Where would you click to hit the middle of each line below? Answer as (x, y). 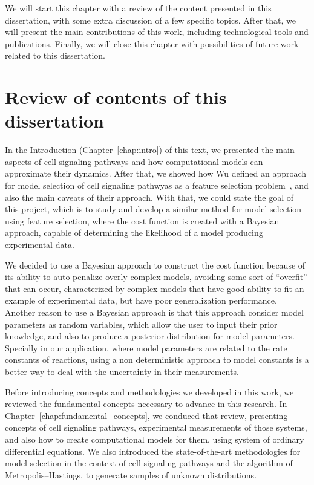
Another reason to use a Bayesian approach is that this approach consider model (154, 312)
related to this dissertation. (55, 55)
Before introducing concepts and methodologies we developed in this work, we (149, 392)
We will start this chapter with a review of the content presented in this (138, 8)
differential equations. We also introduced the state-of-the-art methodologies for (153, 451)
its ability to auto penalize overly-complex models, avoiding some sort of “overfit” (156, 277)
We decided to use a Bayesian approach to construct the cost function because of (155, 265)
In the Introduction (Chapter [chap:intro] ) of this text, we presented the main (150, 150)
